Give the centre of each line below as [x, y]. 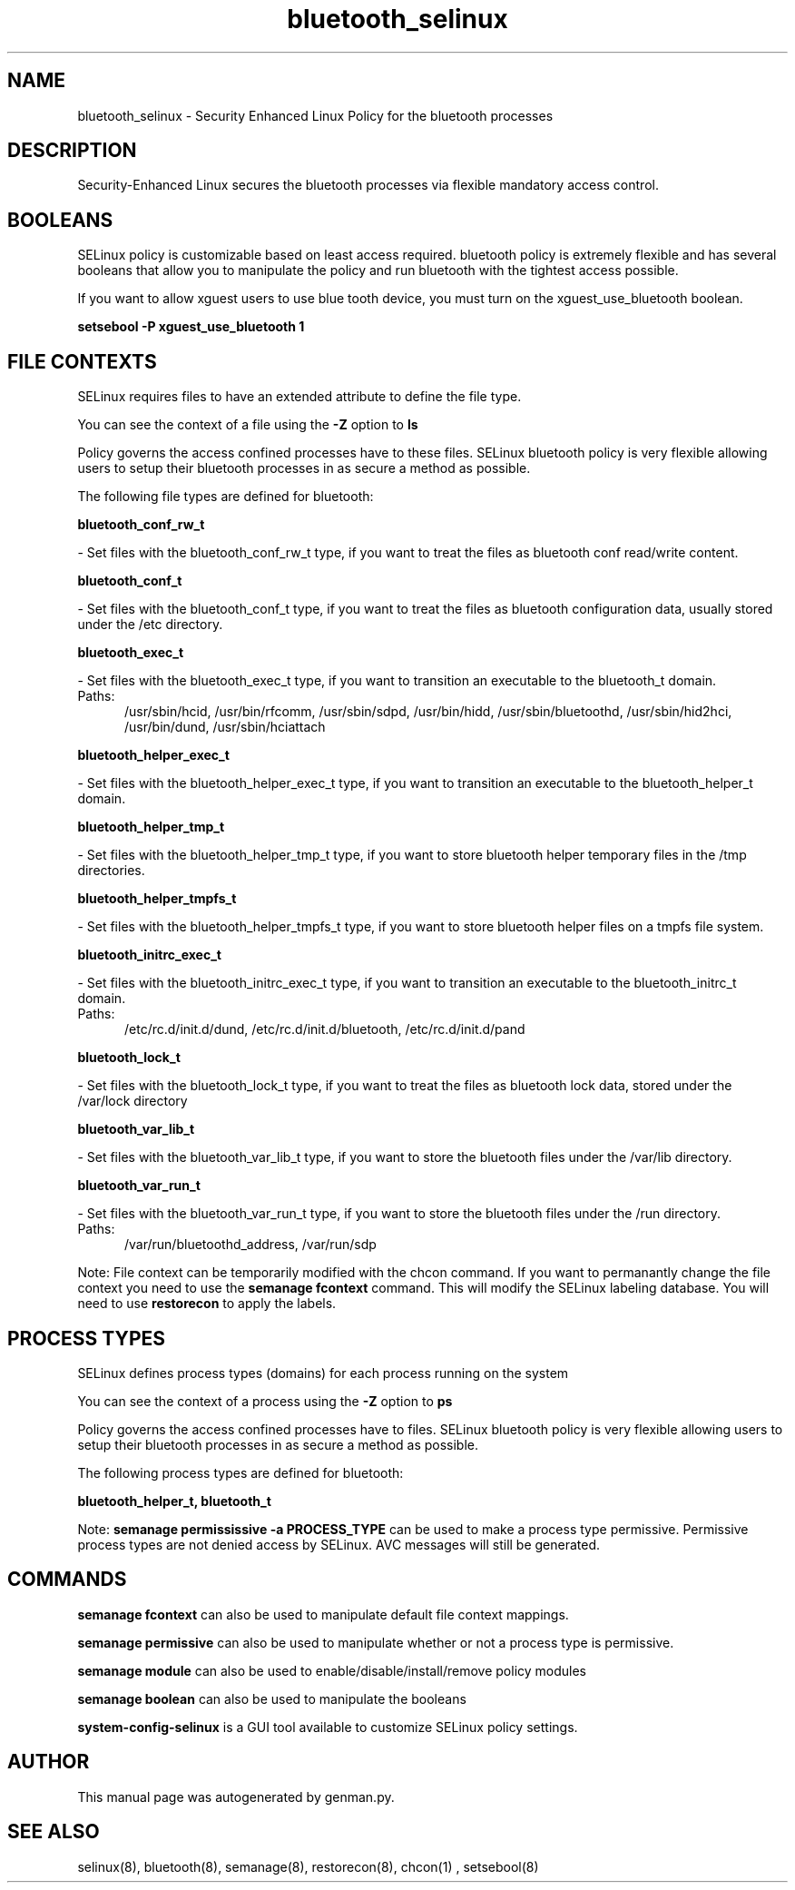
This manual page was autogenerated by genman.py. [236, 1796]
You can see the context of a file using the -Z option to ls [248, 425]
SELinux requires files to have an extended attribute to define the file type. [299, 397]
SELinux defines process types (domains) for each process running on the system [323, 1373]
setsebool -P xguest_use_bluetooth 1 [191, 327]
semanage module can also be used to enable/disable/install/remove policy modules [332, 1670]
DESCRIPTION [72, 151]
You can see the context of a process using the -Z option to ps [265, 1401]
